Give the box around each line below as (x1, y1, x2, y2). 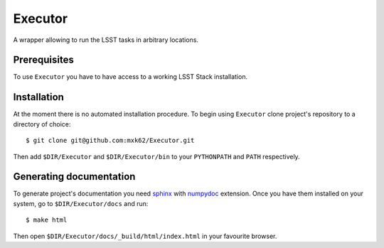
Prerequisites (13, 54, 74, 66)
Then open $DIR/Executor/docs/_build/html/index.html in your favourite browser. (13, 232, 277, 240)
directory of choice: (13, 119, 71, 128)
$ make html (26, 216, 68, 224)
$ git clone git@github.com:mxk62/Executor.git (26, 136, 195, 145)
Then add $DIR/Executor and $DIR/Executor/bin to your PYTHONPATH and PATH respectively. (13, 152, 300, 161)
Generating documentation (13, 171, 136, 183)
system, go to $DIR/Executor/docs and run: (13, 199, 149, 207)
